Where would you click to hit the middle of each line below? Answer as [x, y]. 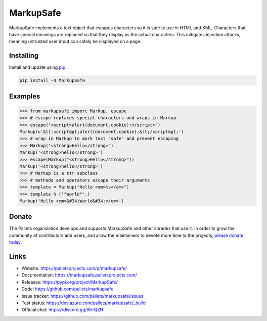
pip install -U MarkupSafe [52, 81]
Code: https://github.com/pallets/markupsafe [67, 289]
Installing [24, 56]
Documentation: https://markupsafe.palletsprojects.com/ [79, 275]
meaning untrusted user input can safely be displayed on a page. [75, 42]
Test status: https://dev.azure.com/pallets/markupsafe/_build [84, 303]
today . [16, 242]
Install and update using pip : [38, 67]
